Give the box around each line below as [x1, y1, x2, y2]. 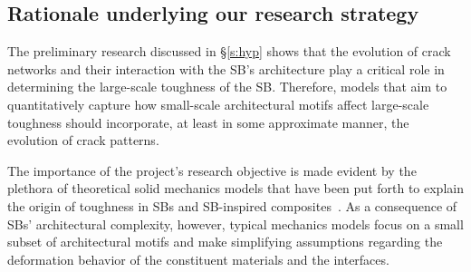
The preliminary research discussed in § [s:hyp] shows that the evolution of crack [7, 42, 451, 61]
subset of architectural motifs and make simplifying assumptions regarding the [7, 232, 443, 251]
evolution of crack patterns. [7, 131, 159, 150]
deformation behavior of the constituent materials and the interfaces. [7, 249, 389, 268]
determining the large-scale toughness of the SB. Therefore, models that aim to [7, 77, 447, 96]
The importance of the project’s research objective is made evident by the [7, 160, 417, 180]
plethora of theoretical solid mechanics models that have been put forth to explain [7, 179, 464, 198]
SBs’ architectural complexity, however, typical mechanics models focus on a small [7, 214, 464, 233]
